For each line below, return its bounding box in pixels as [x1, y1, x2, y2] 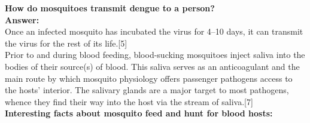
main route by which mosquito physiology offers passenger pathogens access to [5, 72, 293, 84]
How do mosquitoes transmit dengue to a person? [5, 2, 215, 14]
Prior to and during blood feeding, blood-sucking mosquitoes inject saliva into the [5, 48, 305, 61]
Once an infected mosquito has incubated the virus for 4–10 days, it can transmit [5, 25, 303, 38]
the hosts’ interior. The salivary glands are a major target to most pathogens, [5, 84, 289, 96]
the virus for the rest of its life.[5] [5, 36, 127, 49]
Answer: [5, 13, 39, 26]
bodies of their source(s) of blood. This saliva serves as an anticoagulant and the [5, 60, 300, 72]
